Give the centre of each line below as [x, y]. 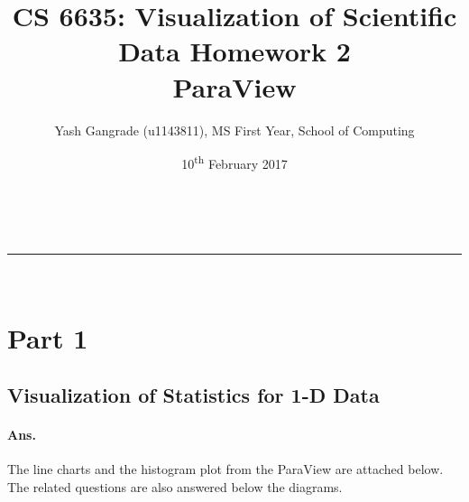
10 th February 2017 [234, 162]
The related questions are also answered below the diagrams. [175, 487]
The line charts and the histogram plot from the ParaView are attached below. [225, 469]
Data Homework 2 [234, 51]
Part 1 [48, 337]
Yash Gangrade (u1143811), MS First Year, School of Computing [234, 130]
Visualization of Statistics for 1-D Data [193, 395]
